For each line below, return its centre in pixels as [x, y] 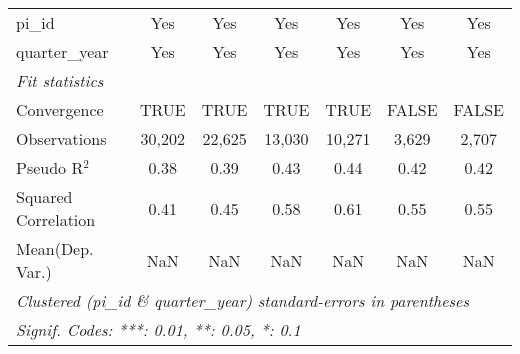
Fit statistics [60, 80]
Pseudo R [50, 167]
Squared [44, 196]
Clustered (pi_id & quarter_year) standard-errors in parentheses [243, 300]
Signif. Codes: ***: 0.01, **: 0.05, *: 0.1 [158, 329]
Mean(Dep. [55, 248]
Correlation [56, 219]
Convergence [60, 109]
